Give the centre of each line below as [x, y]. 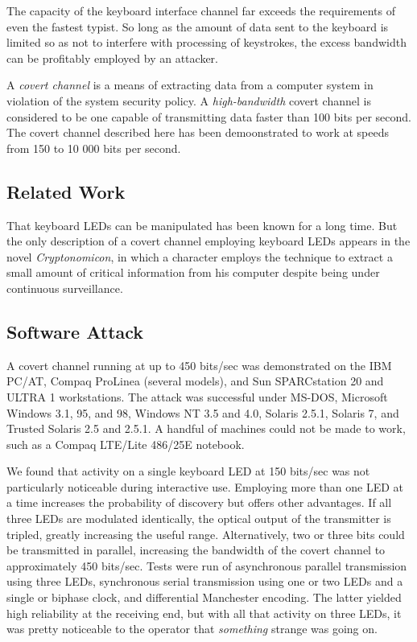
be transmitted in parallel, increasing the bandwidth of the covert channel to [196, 550]
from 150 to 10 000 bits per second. [94, 148]
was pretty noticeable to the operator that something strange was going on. [192, 629]
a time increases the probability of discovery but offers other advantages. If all [199, 502]
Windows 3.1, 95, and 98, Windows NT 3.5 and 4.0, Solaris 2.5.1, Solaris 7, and [203, 412]
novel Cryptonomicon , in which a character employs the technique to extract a [200, 256]
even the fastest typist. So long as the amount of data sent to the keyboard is [198, 26]
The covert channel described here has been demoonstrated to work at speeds [198, 132]
